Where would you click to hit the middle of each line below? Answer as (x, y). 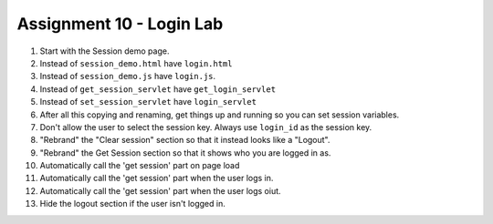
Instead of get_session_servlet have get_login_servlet (158, 89)
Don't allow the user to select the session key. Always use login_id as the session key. (206, 127)
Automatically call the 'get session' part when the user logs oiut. (161, 190)
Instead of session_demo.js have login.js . (128, 76)
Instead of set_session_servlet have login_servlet (148, 102)
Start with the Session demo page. (105, 51)
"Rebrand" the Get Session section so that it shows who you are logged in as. (185, 153)
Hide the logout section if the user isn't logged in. (132, 204)
